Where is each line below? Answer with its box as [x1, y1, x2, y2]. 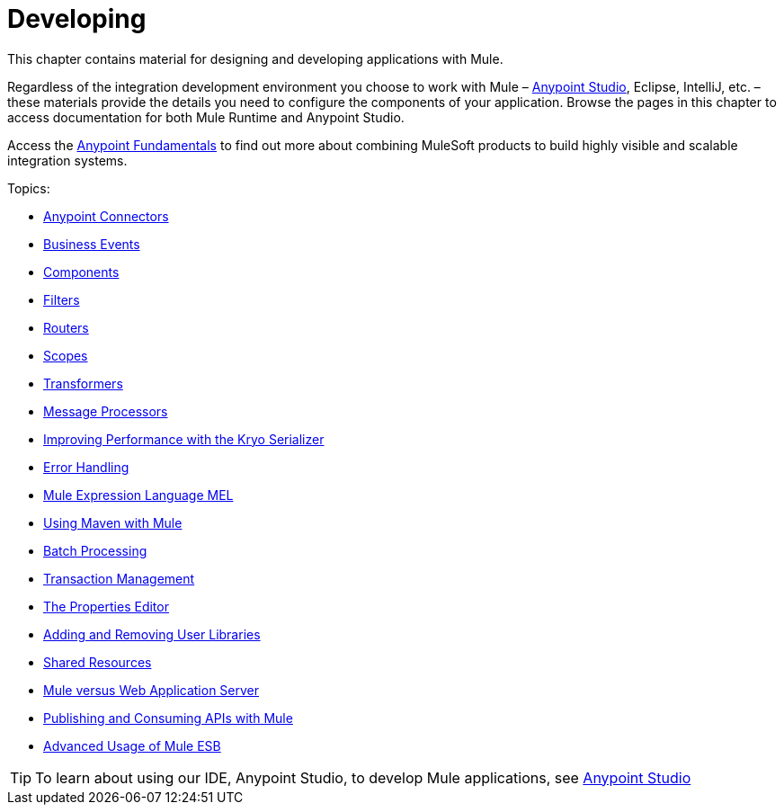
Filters [43, 291, 80, 308]
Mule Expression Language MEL [43, 486, 234, 503]
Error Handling [43, 459, 129, 475]
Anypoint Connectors [43, 208, 169, 224]
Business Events [43, 236, 140, 252]
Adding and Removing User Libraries [43, 626, 261, 642]
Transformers [43, 375, 123, 391]
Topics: [7, 180, 50, 196]
